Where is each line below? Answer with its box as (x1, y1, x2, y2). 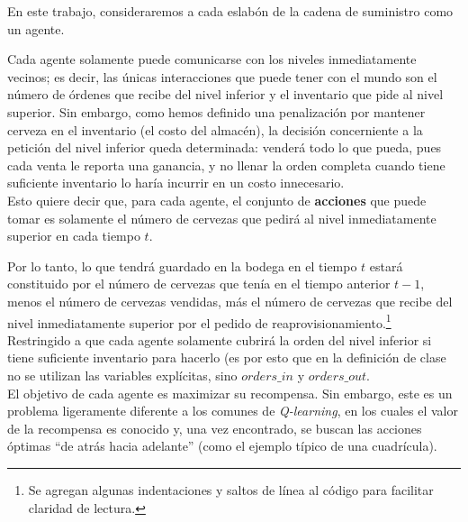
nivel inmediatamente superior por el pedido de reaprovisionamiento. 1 (7, 310, 391, 332)
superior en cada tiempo (7, 226, 140, 245)
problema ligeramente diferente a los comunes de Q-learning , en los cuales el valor (7, 401, 458, 420)
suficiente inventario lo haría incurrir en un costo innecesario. (7, 173, 345, 192)
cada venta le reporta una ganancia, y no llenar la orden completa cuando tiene (7, 155, 445, 174)
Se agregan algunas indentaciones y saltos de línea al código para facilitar (28, 480, 434, 499)
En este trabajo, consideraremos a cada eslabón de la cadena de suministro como (7, 2, 454, 20)
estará (369, 256, 403, 275)
